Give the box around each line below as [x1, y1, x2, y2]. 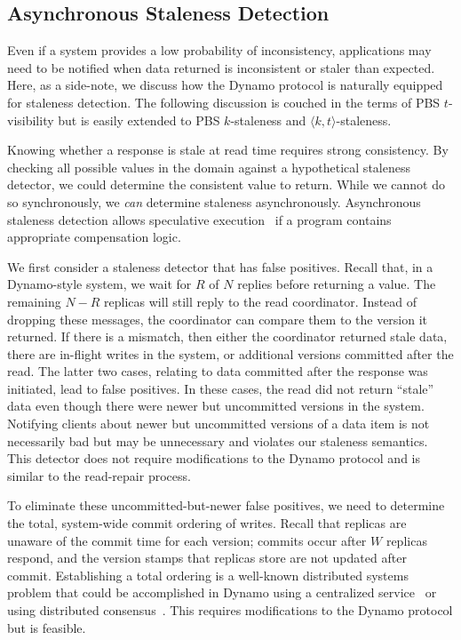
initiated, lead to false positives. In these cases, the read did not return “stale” [7, 379, 434, 397]
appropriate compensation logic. [7, 228, 181, 246]
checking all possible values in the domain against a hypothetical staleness [7, 157, 410, 176]
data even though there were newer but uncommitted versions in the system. [7, 396, 425, 415]
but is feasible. [7, 618, 86, 636]
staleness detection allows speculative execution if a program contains [7, 210, 392, 228]
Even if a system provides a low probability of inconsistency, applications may [7, 41, 432, 60]
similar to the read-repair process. [7, 466, 191, 484]
